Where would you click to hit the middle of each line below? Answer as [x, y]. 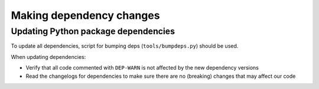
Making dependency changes [85, 15]
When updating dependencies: [48, 57]
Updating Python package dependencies [93, 31]
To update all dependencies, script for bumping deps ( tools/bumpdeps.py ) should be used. [125, 46]
